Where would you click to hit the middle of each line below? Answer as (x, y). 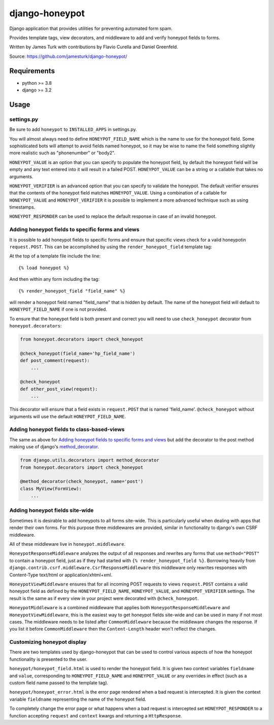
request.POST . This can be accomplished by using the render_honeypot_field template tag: (111, 247)
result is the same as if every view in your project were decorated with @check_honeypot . (104, 598)
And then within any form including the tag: (55, 279)
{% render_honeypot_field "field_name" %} (72, 291)
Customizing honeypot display (48, 642)
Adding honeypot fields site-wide (52, 510)
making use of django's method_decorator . (54, 447)
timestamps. (22, 207)
